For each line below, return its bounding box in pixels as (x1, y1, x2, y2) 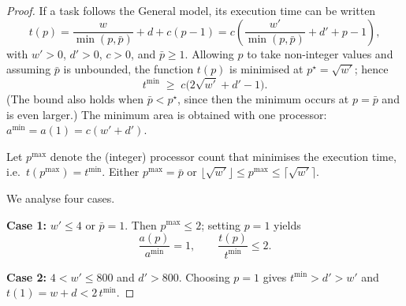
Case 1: (6, 216, 47, 233)
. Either (102, 163, 140, 180)
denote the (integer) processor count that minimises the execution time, (50, 147, 397, 164)
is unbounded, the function (63, 61, 194, 77)
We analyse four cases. (6, 189, 115, 206)
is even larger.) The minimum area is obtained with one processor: (6, 106, 327, 122)
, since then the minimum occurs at (177, 90, 349, 106)
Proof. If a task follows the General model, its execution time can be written (6, 2, 376, 18)
